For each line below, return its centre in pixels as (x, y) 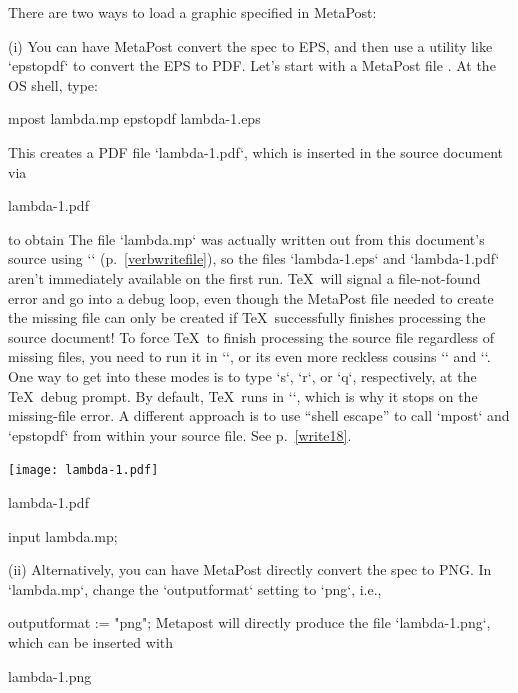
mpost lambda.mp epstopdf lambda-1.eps (134, 118)
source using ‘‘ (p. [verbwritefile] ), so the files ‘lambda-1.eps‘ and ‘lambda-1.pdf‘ (254, 258)
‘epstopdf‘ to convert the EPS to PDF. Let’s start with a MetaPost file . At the (252, 65)
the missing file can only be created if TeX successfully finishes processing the (247, 317)
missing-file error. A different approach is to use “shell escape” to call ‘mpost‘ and (259, 415)
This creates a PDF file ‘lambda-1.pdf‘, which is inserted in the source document (255, 151)
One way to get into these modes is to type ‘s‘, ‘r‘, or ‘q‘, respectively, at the (242, 375)
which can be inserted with (91, 641)
